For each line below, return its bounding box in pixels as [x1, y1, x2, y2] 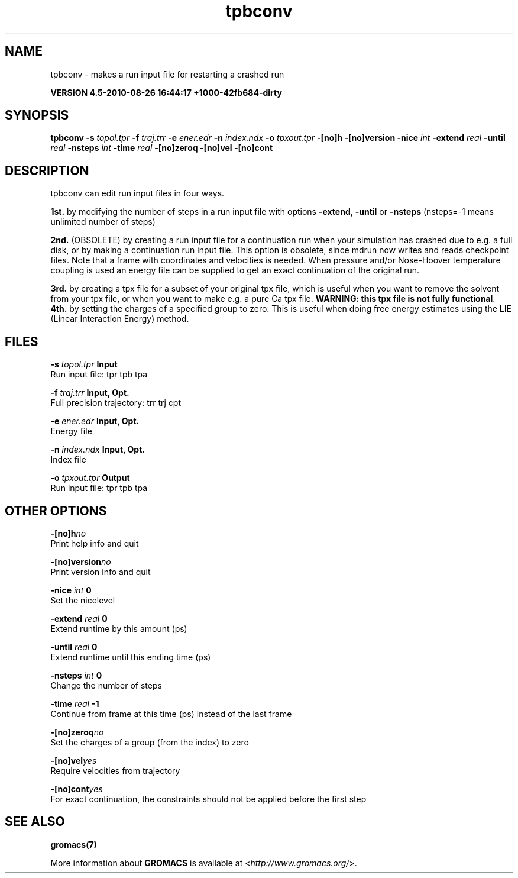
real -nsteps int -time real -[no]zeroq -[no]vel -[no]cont [50, 143, 273, 153]
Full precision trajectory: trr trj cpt [50, 398, 181, 408]
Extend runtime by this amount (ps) [50, 623, 187, 634]
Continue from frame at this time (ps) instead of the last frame [50, 708, 292, 719]
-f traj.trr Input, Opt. [50, 388, 129, 398]
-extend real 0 [50, 613, 108, 624]
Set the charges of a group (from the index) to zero [50, 737, 249, 747]
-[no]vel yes [50, 755, 97, 766]
